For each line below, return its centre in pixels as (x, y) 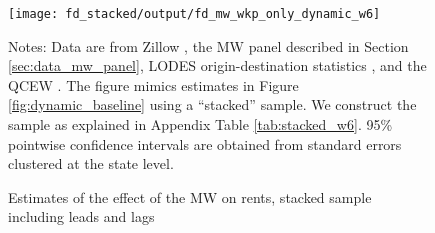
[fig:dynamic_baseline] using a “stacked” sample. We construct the (212, 104)
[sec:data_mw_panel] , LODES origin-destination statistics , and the (217, 65)
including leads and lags (81, 216)
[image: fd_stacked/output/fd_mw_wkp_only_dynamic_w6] (194, 14)
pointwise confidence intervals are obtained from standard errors (205, 143)
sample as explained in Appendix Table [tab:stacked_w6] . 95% (200, 124)
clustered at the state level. (91, 163)
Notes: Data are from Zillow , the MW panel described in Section (208, 45)
